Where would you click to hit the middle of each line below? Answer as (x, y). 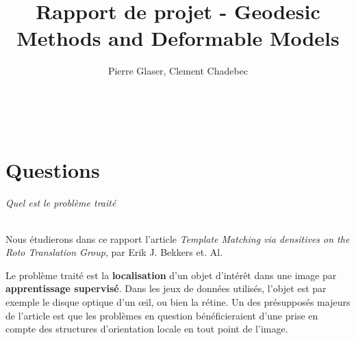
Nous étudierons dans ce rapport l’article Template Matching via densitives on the (178, 238)
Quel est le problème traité (61, 203)
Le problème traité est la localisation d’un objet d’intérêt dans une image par (171, 275)
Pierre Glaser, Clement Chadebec (178, 71)
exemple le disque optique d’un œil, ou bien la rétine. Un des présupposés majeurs (178, 302)
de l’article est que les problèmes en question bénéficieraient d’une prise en (162, 315)
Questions (53, 169)
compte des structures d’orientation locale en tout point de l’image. (147, 329)
